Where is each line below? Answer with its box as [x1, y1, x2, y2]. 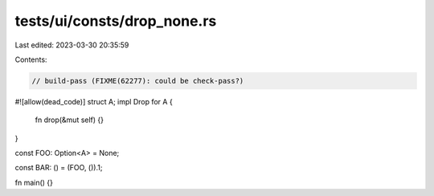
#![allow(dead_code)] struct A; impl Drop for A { [14, 96, 173, 106]
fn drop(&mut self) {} [35, 115, 104, 125]
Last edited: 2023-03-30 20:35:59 [14, 40, 129, 50]
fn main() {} [14, 178, 54, 187]
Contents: [14, 55, 47, 64]
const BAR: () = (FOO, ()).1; [14, 163, 103, 173]
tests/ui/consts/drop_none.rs [14, 12, 217, 30]
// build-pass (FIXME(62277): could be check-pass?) [31, 76, 244, 85]
